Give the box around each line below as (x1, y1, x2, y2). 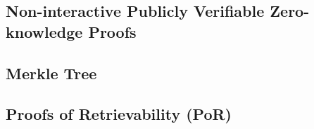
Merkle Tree (6, 62, 97, 83)
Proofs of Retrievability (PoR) (6, 103, 232, 125)
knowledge (6, 20, 83, 42)
